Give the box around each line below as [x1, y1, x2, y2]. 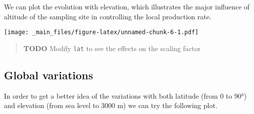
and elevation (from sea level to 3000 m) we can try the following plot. [4, 100, 217, 111]
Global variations [4, 67, 93, 82]
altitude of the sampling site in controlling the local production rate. [4, 11, 212, 21]
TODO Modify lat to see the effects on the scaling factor [23, 43, 201, 53]
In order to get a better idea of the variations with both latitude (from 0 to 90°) [4, 90, 247, 101]
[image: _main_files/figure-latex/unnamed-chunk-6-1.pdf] [4, 29, 199, 36]
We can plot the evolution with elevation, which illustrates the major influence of [4, 1, 250, 11]
